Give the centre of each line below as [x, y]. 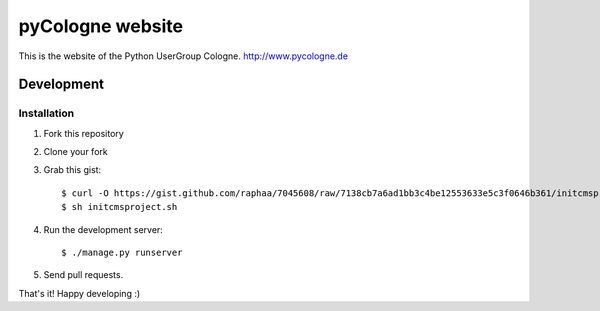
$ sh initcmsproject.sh [119, 207]
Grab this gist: [72, 170]
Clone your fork [76, 152]
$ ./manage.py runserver [122, 253]
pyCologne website [101, 26]
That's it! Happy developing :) [79, 293]
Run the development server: [103, 229]
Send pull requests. [83, 275]
